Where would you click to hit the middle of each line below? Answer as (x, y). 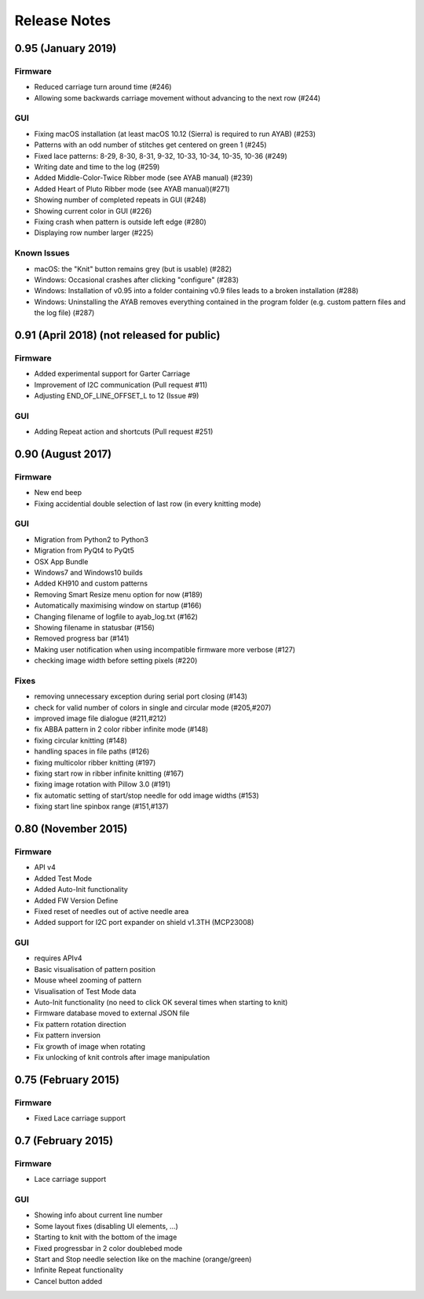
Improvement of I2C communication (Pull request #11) (121, 384)
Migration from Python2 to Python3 (91, 539)
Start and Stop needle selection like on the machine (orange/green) (143, 1259)
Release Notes (63, 20)
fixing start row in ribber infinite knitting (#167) (109, 773)
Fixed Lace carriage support (80, 1118)
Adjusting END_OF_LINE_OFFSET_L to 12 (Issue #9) (117, 396)
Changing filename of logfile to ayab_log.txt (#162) (116, 616)
